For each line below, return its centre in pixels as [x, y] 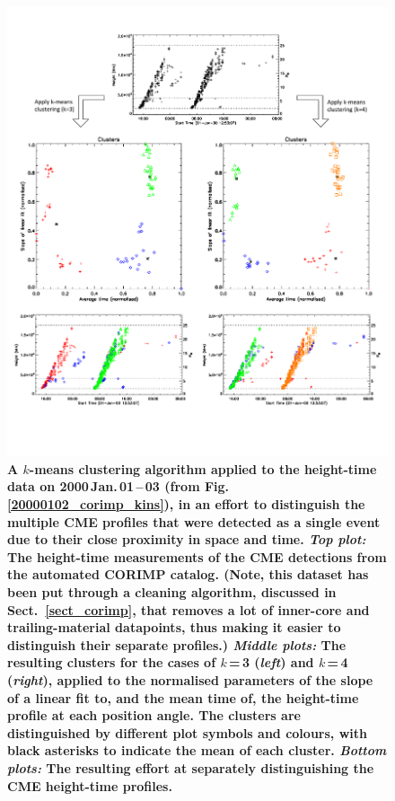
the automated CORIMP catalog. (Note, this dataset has [188, 574]
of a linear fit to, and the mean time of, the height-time [183, 697]
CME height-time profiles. [90, 785]
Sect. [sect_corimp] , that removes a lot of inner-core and [189, 609]
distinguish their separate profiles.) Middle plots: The [177, 644]
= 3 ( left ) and [272, 662]
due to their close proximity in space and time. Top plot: [187, 539]
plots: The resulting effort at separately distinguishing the [191, 767]
